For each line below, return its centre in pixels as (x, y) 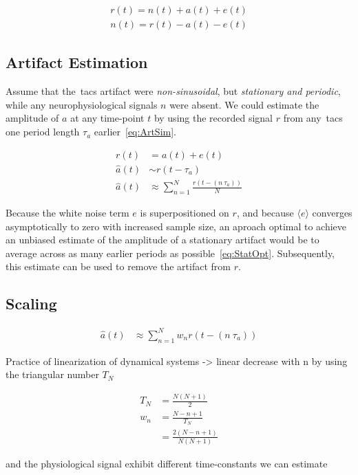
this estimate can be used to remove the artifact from (118, 266)
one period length (43, 132)
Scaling (31, 303)
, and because (265, 213)
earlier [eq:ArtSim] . (135, 132)
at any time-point (107, 118)
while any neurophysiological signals (82, 104)
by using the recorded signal (213, 118)
